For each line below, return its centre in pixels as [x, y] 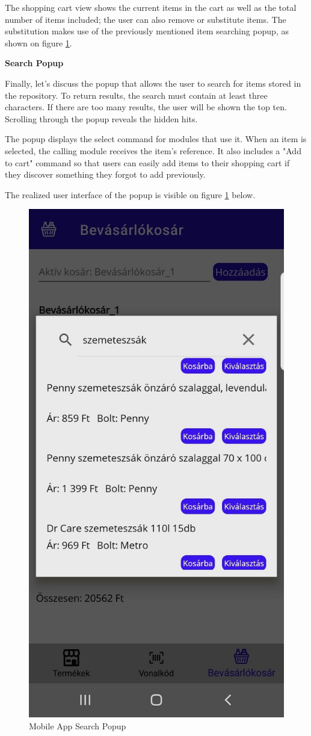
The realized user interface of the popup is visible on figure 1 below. [130, 194]
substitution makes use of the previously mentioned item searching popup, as [147, 31]
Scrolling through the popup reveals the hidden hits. [101, 118]
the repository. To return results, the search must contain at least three [136, 95]
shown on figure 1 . [38, 42]
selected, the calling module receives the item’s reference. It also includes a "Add [153, 150]
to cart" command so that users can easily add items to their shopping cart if [147, 162]
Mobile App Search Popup [78, 725]
